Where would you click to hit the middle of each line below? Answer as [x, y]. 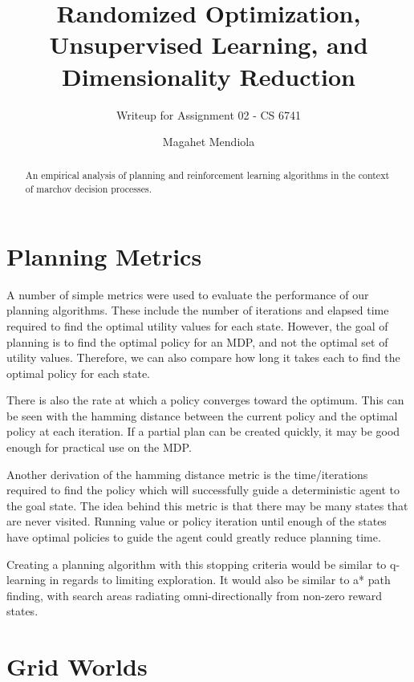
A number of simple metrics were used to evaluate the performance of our [188, 294]
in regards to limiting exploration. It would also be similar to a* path [220, 580]
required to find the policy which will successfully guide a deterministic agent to [203, 490]
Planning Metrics [104, 256]
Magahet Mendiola [209, 142]
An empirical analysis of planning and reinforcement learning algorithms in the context [207, 175]
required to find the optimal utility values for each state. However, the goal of [197, 325]
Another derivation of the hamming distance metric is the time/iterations [187, 474]
